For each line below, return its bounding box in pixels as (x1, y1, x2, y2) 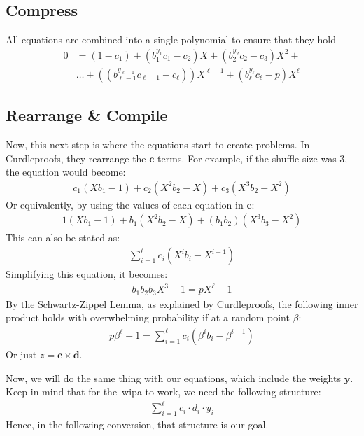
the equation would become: (6, 164, 126, 179)
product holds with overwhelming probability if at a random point (6, 310, 290, 325)
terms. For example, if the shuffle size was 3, (157, 150, 348, 165)
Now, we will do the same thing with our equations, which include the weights (6, 370, 341, 385)
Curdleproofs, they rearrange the (6, 150, 146, 165)
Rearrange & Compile (6, 104, 168, 126)
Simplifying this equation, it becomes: (6, 267, 168, 281)
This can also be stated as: (6, 230, 120, 244)
